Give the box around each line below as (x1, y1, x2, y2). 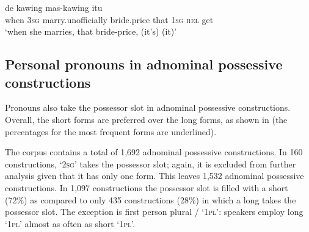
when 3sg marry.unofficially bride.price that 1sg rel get (5, 13, 214, 26)
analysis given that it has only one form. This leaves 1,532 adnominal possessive (5, 169, 304, 182)
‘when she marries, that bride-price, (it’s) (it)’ (5, 25, 177, 38)
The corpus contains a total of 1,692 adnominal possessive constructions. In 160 (5, 146, 303, 158)
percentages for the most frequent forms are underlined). (5, 125, 217, 138)
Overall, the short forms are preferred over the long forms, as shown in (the (5, 113, 288, 125)
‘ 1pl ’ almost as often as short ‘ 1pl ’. (5, 217, 136, 230)
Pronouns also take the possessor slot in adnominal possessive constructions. (5, 101, 291, 114)
